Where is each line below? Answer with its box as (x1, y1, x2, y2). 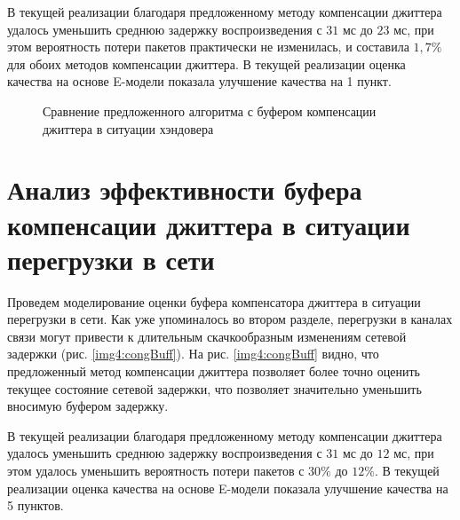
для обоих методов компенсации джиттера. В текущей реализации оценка (7, 54, 406, 73)
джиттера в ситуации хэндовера (43, 119, 214, 138)
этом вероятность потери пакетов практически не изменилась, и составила (7, 37, 409, 56)
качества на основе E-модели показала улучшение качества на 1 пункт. (7, 72, 392, 91)
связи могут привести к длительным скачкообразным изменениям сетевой (7, 327, 407, 345)
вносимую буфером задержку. (7, 397, 169, 415)
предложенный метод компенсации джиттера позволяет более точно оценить (7, 362, 420, 381)
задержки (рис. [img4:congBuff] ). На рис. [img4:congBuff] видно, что (7, 344, 379, 363)
